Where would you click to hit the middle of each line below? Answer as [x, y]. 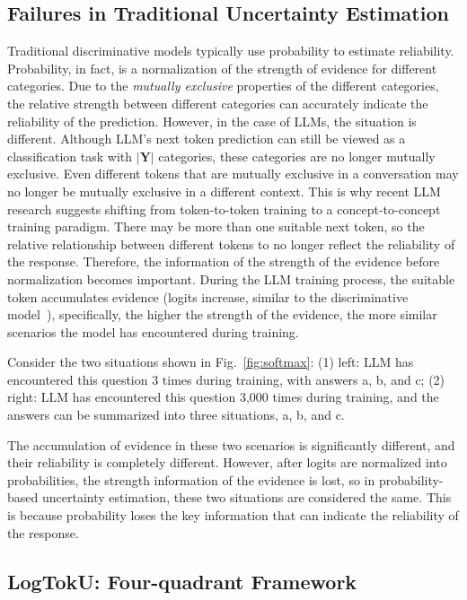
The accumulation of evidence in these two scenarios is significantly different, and [231, 444]
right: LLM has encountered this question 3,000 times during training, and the [223, 397]
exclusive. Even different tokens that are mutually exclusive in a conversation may [233, 174]
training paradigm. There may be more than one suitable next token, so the [216, 226]
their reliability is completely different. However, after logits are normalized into [227, 462]
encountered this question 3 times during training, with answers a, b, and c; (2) [226, 379]
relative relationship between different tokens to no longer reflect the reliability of [231, 243]
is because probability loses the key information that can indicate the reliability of [233, 515]
